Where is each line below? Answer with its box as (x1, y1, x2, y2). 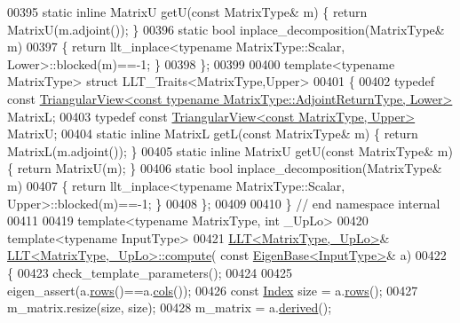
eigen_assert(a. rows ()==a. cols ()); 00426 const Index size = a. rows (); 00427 (7, 280, 418, 299)
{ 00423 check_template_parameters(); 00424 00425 (7, 263, 292, 281)
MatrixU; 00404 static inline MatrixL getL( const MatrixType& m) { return (7, 124, 418, 143)
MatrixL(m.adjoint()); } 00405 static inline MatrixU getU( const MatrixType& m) (7, 141, 453, 160)
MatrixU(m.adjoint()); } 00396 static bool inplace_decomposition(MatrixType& (7, 20, 445, 38)
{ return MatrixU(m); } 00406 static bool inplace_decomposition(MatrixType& (7, 159, 442, 177)
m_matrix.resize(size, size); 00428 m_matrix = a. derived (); (7, 298, 332, 317)
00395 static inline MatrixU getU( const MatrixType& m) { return (7, 3, 368, 20)
